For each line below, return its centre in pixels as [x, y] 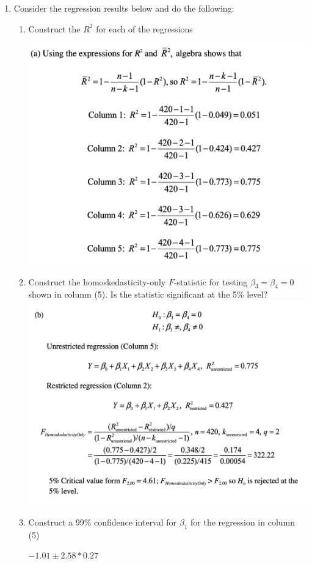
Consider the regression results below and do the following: [124, 8]
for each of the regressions [144, 28]
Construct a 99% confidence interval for [103, 522]
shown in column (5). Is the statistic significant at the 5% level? [148, 294]
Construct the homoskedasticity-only [97, 281]
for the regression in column [243, 522]
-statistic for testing [211, 281]
